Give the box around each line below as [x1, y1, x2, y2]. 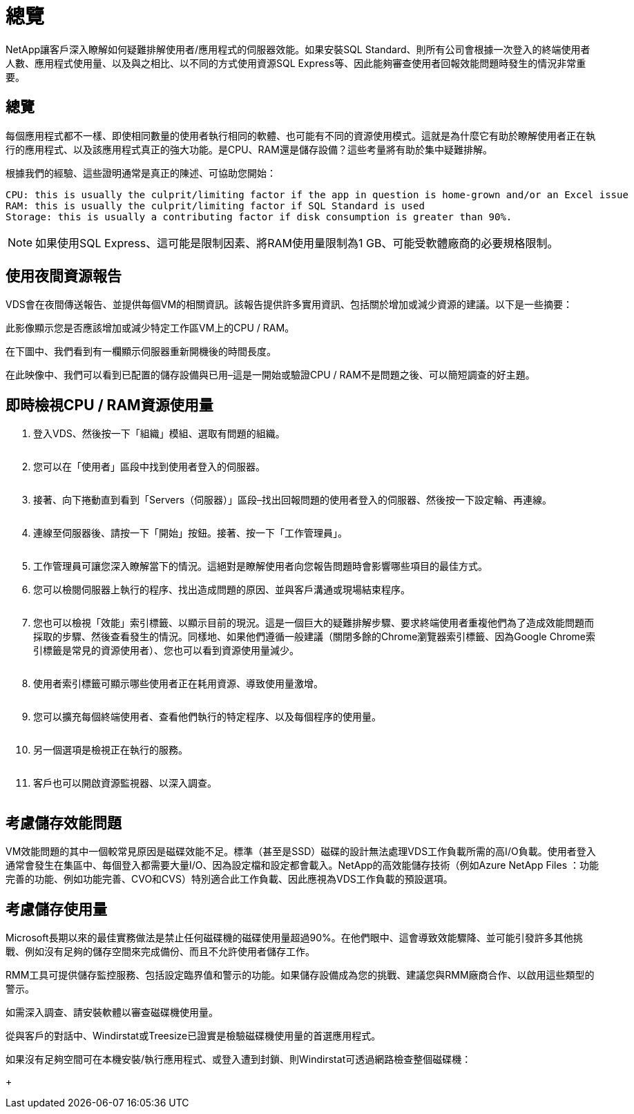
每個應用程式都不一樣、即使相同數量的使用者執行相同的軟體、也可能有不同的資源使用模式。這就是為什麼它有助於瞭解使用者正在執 [6, 129, 595, 142]
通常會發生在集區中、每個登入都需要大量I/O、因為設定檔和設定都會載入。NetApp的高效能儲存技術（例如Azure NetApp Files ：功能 [6, 859, 599, 872]
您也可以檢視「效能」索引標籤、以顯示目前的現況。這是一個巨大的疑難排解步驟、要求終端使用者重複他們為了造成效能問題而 [33, 617, 594, 629]
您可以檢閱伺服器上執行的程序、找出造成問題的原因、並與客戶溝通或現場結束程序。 [33, 584, 410, 596]
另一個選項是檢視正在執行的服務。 [33, 744, 188, 756]
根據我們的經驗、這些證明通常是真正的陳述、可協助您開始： [6, 166, 276, 179]
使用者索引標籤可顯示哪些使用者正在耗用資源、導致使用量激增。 [33, 678, 323, 690]
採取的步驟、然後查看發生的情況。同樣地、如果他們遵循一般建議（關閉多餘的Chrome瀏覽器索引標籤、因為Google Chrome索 [33, 631, 596, 643]
